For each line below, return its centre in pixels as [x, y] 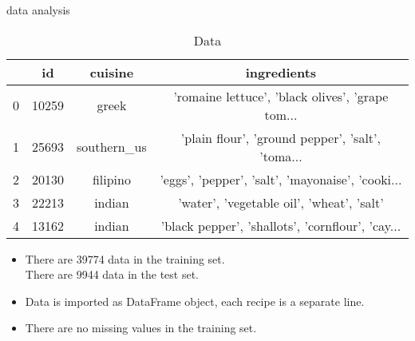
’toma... [281, 156]
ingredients [281, 72]
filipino [111, 179]
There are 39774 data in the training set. [125, 258]
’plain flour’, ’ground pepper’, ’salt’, [281, 137]
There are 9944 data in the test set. [112, 274]
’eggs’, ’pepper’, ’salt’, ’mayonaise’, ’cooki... [281, 179]
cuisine [112, 72]
